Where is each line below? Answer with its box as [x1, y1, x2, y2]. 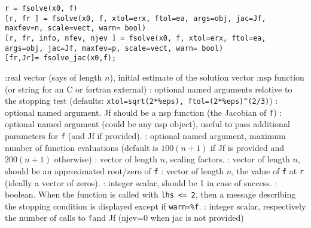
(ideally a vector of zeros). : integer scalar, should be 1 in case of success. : [5, 176, 278, 189]
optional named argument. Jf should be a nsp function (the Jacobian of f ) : [5, 106, 282, 118]
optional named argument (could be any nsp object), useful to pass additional [5, 118, 290, 130]
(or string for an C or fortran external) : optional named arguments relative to [5, 82, 292, 95]
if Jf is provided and [210, 141, 285, 153]
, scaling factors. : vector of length [165, 153, 290, 165]
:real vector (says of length [5, 70, 102, 83]
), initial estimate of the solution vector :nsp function [109, 70, 304, 83]
